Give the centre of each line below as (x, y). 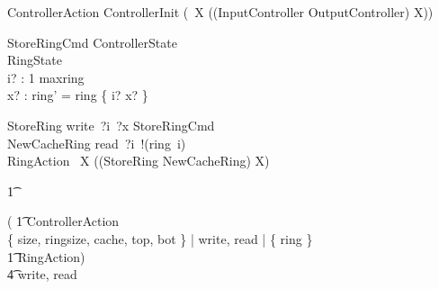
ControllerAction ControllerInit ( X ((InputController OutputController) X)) (220, 12)
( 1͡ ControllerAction (63, 221)
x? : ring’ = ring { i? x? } (78, 95)
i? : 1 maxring (46, 77)
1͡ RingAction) (46, 256)
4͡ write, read (42, 274)
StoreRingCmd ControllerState (92, 42)
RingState (35, 60)
